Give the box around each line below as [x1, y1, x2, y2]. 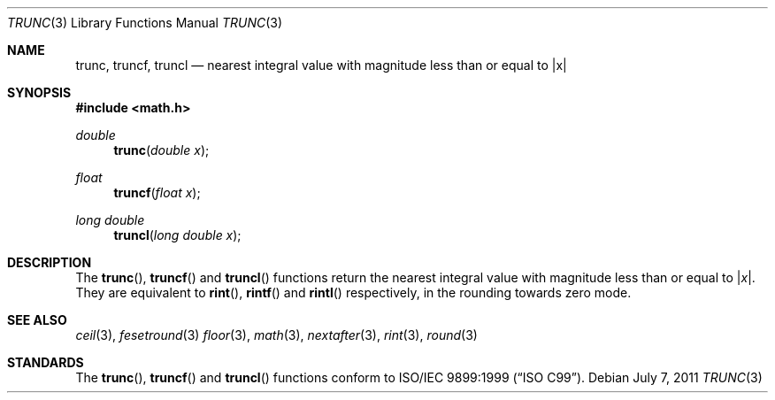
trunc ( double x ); [113, 142, 210, 158]
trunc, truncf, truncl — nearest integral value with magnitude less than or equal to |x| [75, 58, 567, 73]
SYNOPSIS [7, 85, 72, 100]
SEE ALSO [7, 312, 67, 327]
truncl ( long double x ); [113, 227, 242, 242]
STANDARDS [7, 355, 84, 370]
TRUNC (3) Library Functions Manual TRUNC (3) [7, 15, 283, 30]
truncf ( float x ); [113, 185, 201, 200]
